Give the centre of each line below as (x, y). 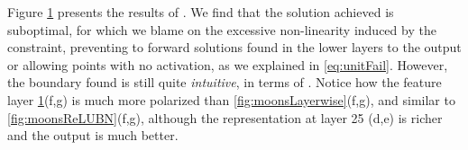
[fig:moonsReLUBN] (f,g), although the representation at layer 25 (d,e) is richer (225, 117)
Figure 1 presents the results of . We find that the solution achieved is (201, 12)
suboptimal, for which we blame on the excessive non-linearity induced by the (222, 29)
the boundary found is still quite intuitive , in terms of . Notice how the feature (225, 82)
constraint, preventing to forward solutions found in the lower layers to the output (234, 47)
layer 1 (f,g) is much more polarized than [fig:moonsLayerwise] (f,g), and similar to (231, 99)
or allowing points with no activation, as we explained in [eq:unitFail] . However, (228, 64)
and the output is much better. (93, 135)
